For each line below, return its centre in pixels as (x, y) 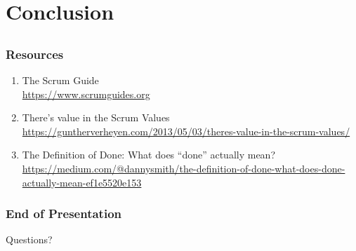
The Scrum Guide (60, 80)
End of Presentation (64, 213)
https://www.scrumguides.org (86, 94)
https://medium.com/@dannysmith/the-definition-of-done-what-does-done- (184, 169)
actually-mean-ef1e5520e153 (82, 182)
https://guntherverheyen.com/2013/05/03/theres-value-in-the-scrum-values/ (186, 131)
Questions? (29, 239)
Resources (35, 54)
